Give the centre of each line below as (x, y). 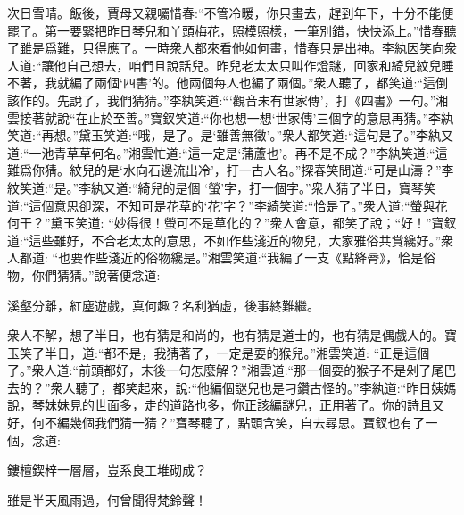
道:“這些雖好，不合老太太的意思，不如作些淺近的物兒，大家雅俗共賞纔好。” (224, 240)
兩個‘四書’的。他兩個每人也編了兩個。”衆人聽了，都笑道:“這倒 (271, 83)
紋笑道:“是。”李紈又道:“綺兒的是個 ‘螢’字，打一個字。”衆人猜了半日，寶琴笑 (222, 187)
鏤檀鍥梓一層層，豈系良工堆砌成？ (107, 470)
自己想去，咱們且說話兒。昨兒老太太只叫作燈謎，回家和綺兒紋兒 (254, 65)
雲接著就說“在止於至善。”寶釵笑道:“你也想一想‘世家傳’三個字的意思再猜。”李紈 (231, 117)
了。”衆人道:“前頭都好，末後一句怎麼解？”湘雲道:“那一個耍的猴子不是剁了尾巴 (232, 370)
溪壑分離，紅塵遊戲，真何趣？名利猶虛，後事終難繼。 (163, 305)
